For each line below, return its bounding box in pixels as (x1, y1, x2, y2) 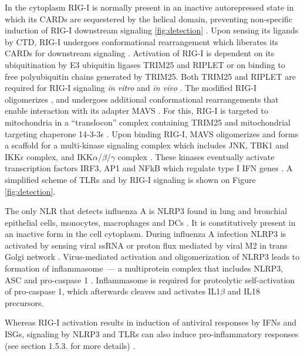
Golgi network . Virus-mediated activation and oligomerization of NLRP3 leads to (5, 250, 300, 263)
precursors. (5, 296, 44, 308)
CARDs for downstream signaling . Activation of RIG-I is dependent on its (5, 47, 275, 59)
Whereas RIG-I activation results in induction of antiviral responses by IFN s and (5, 316, 297, 328)
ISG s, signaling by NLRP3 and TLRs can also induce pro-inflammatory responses (5, 328, 299, 340)
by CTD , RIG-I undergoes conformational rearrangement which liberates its (5, 35, 279, 48)
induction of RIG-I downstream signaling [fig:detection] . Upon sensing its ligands (5, 24, 299, 36)
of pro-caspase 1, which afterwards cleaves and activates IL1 (5, 285, 221, 297)
